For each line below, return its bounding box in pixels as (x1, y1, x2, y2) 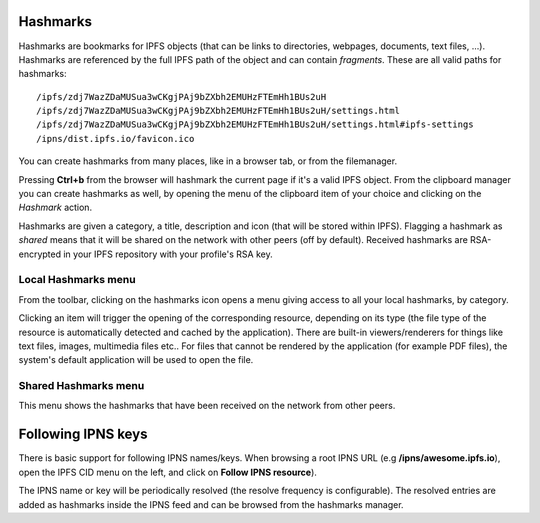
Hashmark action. (18, 201, 93, 214)
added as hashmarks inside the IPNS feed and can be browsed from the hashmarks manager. (18, 498, 404, 510)
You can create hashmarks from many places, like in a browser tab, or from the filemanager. (18, 155, 398, 167)
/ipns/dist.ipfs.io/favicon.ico (36, 133, 195, 144)
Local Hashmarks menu (18, 273, 136, 287)
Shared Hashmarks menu (18, 379, 145, 393)
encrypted (18, 248, 62, 260)
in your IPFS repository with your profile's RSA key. (63, 248, 274, 260)
